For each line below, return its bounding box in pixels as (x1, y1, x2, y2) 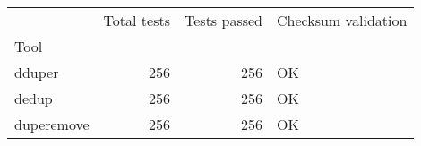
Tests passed (185, 10, 262, 30)
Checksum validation (277, 10, 408, 30)
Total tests (103, 10, 170, 30)
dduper (14, 62, 59, 82)
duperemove (14, 114, 90, 134)
